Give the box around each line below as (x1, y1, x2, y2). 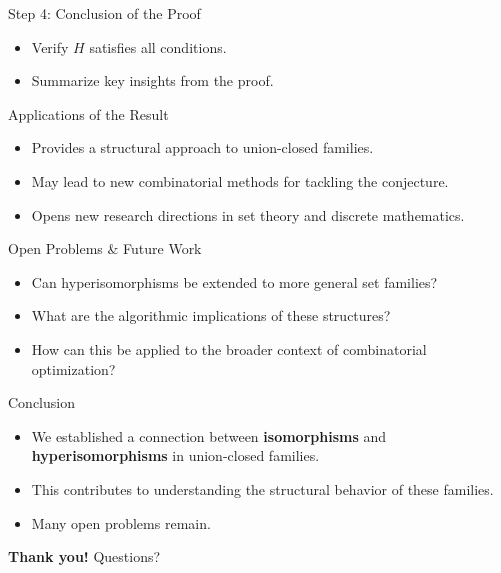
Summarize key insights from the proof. (31, 70, 274, 91)
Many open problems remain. (31, 512, 211, 533)
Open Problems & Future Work (8, 238, 202, 259)
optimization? (31, 358, 116, 379)
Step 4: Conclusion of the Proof (8, 3, 201, 23)
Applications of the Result (8, 103, 169, 124)
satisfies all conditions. (89, 36, 227, 57)
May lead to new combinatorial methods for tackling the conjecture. (31, 170, 449, 191)
